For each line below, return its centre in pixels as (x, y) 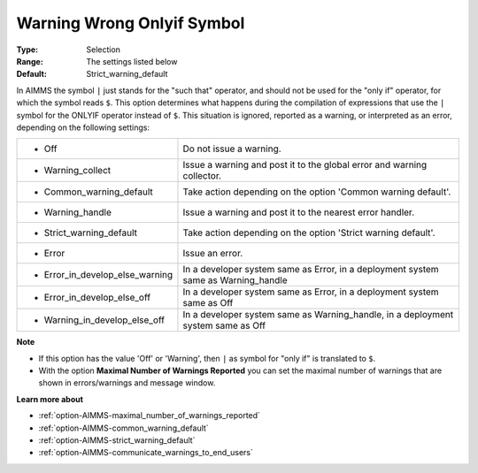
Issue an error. (213, 254)
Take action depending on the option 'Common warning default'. (317, 192)
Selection (104, 50)
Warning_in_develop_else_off (104, 320)
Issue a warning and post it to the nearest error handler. (299, 212)
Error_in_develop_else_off (97, 298)
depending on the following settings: (83, 127)
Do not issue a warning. (232, 149)
